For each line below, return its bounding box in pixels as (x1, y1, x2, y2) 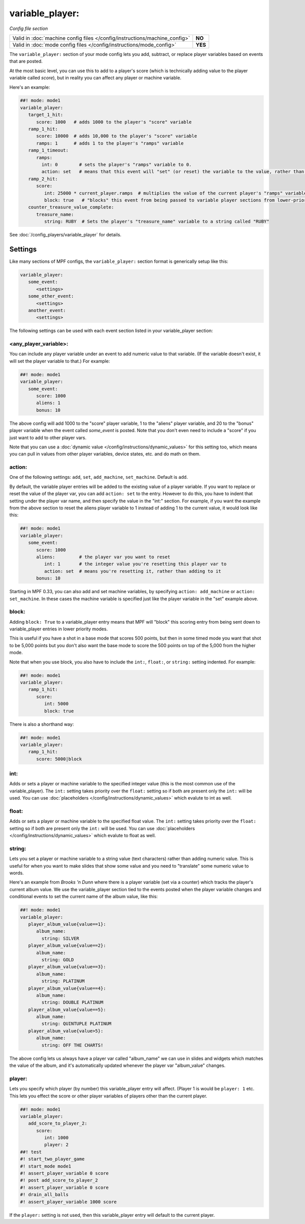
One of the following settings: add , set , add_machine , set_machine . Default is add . (9, 474, 188, 480)
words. (9, 870, 24, 876)
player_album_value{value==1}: (28, 922, 106, 927)
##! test (20, 1149, 42, 1155)
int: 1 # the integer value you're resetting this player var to (44, 561, 227, 567)
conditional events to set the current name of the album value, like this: (9, 894, 158, 900)
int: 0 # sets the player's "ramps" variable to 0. (41, 162, 192, 167)
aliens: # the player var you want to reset (36, 554, 170, 560)
